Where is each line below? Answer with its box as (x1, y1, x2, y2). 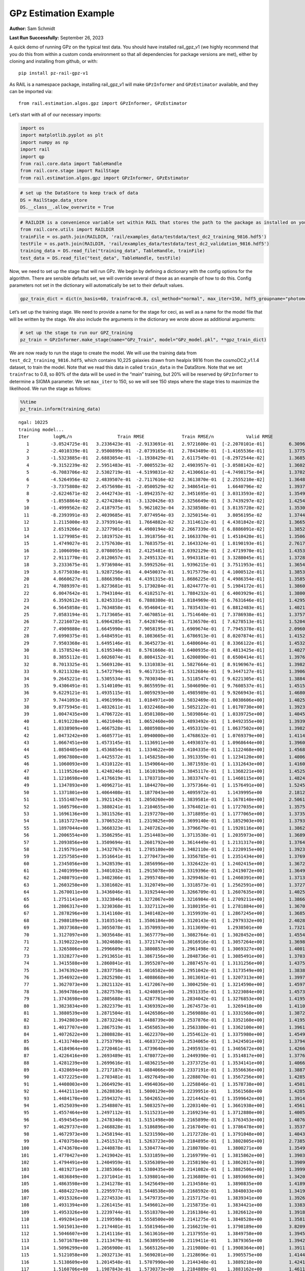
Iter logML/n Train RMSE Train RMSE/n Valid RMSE (18, 434, 273, 440)
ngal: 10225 (18, 419, 48, 426)
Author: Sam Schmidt (9, 25, 55, 32)
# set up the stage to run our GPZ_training (20, 329, 133, 336)
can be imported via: (9, 88, 53, 95)
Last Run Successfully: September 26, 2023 (9, 35, 104, 41)
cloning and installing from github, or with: (9, 58, 98, 65)
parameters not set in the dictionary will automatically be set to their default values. (9, 282, 184, 288)
